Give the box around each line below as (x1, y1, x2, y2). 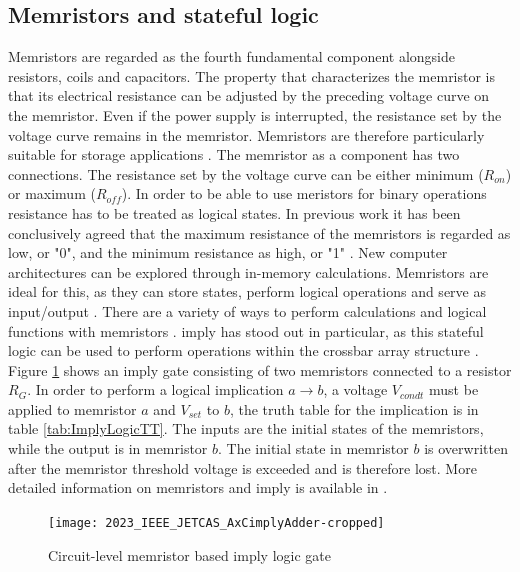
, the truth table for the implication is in (229, 398, 479, 419)
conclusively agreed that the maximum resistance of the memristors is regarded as (8, 222, 511, 243)
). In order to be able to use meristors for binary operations (121, 183, 487, 204)
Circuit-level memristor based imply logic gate (48, 544, 331, 565)
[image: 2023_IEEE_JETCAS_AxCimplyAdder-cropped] (48, 515, 385, 530)
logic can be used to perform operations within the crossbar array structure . (8, 340, 479, 361)
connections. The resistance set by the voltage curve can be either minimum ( (8, 163, 484, 184)
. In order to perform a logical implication (27, 379, 284, 400)
